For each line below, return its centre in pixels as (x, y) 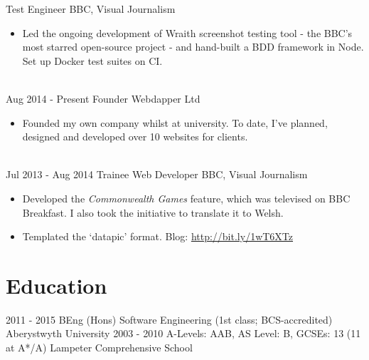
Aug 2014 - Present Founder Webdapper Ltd (103, 98)
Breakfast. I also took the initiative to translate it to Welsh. (153, 212)
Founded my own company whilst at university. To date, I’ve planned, (175, 122)
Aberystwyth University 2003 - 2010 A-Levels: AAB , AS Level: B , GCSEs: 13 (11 (183, 333)
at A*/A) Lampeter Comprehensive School (99, 348)
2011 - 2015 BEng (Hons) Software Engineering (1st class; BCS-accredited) (169, 319)
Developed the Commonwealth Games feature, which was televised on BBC (186, 198)
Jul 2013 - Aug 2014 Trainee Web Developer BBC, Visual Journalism (157, 174)
